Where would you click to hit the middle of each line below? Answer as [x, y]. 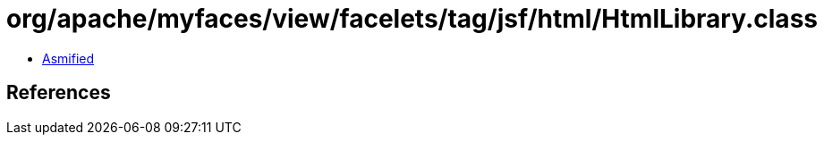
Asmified [68, 58]
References [59, 93]
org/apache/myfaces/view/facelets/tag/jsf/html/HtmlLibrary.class [412, 19]
